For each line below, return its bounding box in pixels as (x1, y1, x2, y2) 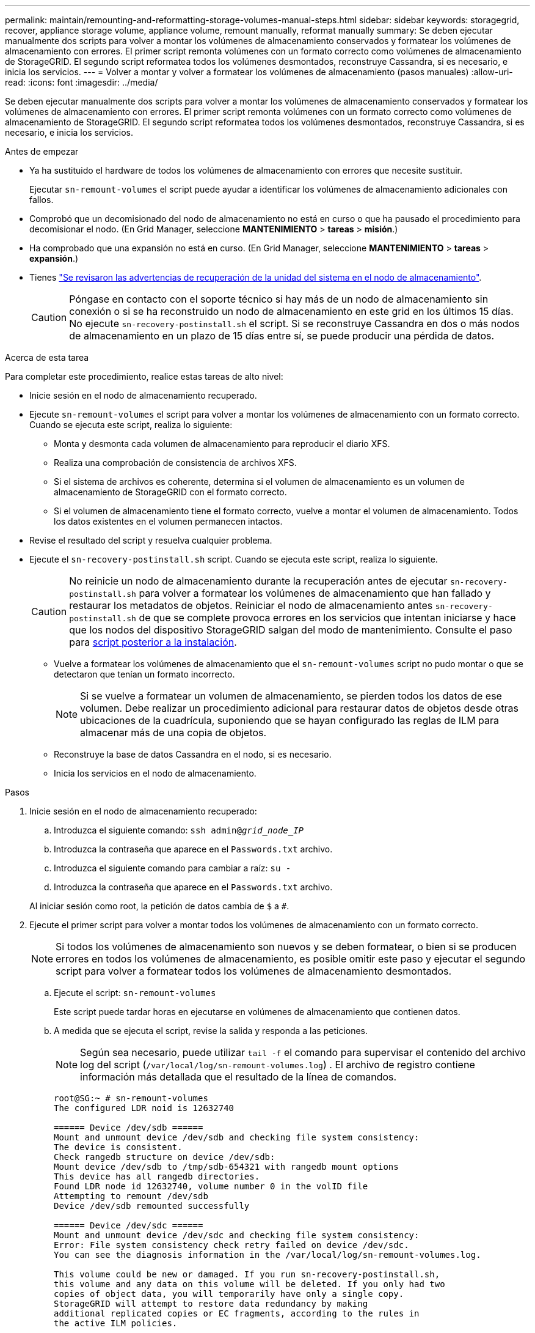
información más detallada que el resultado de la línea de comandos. (80, 1071, 397, 1083)
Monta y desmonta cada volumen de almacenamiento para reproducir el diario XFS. (54, 438, 390, 449)
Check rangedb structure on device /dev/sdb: (54, 1152, 275, 1162)
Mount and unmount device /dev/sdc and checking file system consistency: (54, 1230, 420, 1240)
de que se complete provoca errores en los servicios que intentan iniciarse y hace (139, 611, 516, 624)
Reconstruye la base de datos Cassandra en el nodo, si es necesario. (54, 749, 332, 759)
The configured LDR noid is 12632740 (54, 1103, 235, 1113)
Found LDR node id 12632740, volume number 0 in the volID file (54, 1181, 368, 1191)
